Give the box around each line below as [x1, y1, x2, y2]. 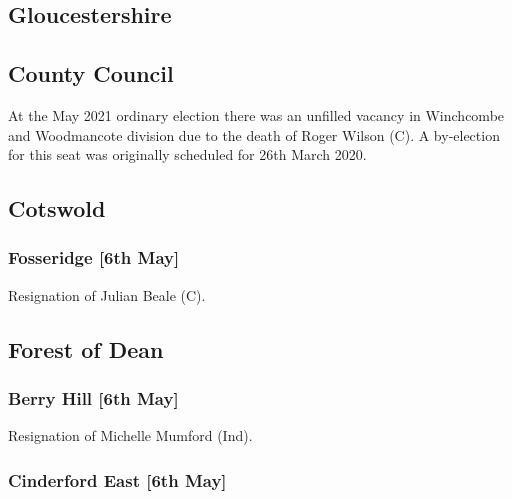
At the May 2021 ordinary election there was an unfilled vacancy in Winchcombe [8, 104, 505, 125]
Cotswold [8, 193, 106, 224]
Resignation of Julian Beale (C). [8, 284, 206, 305]
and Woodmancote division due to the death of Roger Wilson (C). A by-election [8, 124, 500, 145]
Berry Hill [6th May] [8, 386, 179, 411]
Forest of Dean [8, 333, 164, 364]
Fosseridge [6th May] [8, 245, 180, 270]
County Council [8, 58, 174, 89]
